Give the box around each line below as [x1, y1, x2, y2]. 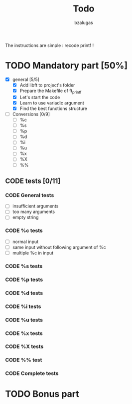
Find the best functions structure [19, 105, 87, 111]
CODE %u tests [5, 316, 43, 323]
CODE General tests [5, 191, 54, 198]
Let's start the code [19, 94, 60, 100]
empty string [12, 214, 39, 220]
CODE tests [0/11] [5, 177, 61, 185]
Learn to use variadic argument [19, 99, 85, 105]
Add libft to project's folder [19, 82, 75, 88]
